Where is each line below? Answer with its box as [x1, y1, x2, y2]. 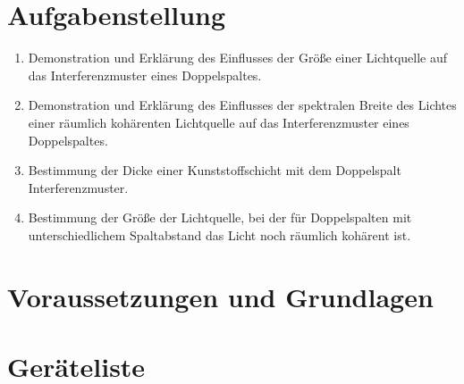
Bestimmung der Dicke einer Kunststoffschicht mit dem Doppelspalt [28, 161, 401, 179]
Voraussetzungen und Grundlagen [7, 278, 434, 314]
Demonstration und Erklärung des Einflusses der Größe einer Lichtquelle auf [28, 48, 447, 67]
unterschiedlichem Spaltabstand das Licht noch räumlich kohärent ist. [28, 225, 411, 244]
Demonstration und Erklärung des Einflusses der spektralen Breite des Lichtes [28, 96, 457, 114]
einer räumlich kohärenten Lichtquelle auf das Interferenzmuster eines [28, 113, 409, 131]
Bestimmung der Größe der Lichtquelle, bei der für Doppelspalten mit [28, 208, 412, 227]
